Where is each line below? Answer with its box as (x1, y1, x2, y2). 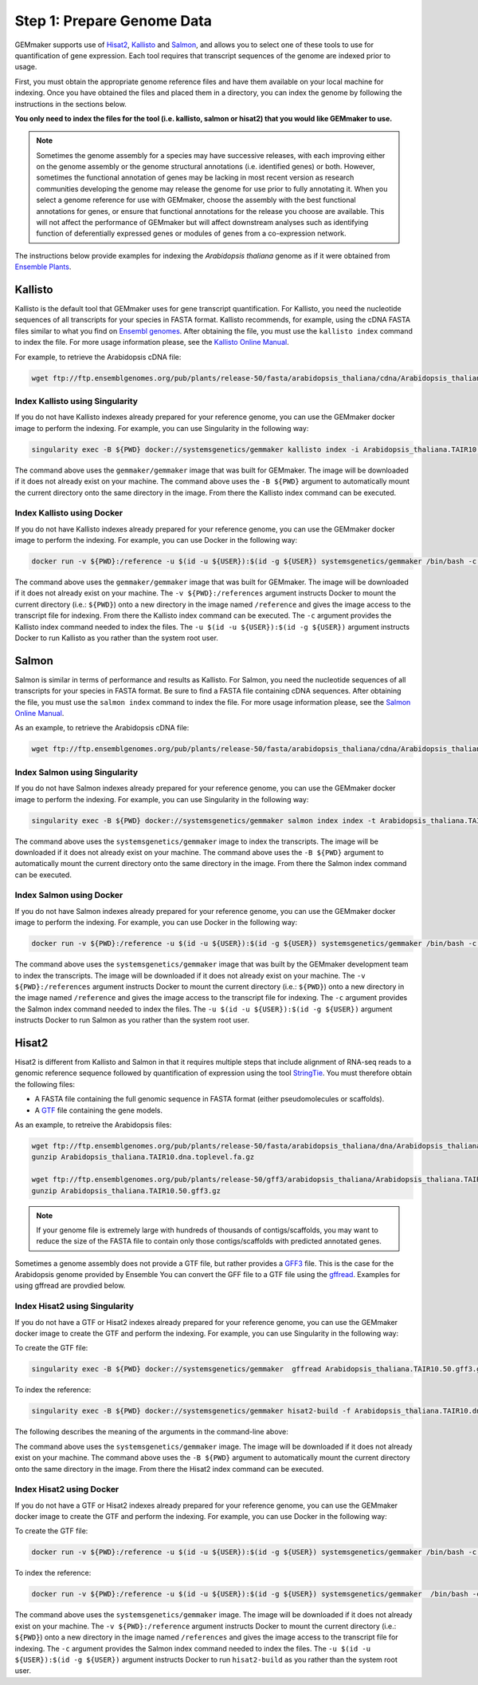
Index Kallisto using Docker (14, 508, 123, 519)
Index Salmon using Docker (14, 890, 123, 901)
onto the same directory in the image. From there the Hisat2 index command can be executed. (14, 1464, 324, 1473)
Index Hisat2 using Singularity (14, 1301, 135, 1312)
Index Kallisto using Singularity (14, 396, 139, 406)
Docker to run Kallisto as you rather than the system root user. (14, 633, 219, 643)
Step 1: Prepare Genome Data (14, 12, 213, 30)
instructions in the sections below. (14, 99, 127, 109)
